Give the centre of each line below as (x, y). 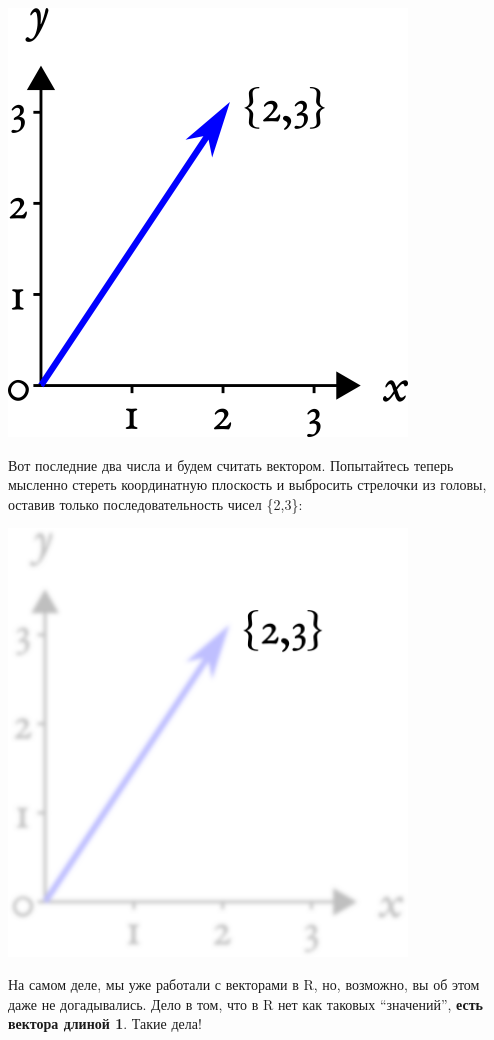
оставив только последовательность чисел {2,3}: (155, 503)
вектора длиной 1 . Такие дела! (105, 1023)
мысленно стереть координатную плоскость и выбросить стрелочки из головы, (247, 484)
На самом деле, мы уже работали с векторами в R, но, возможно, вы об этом (244, 984)
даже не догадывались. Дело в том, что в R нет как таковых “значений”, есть (245, 1003)
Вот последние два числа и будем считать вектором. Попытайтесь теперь (231, 464)
